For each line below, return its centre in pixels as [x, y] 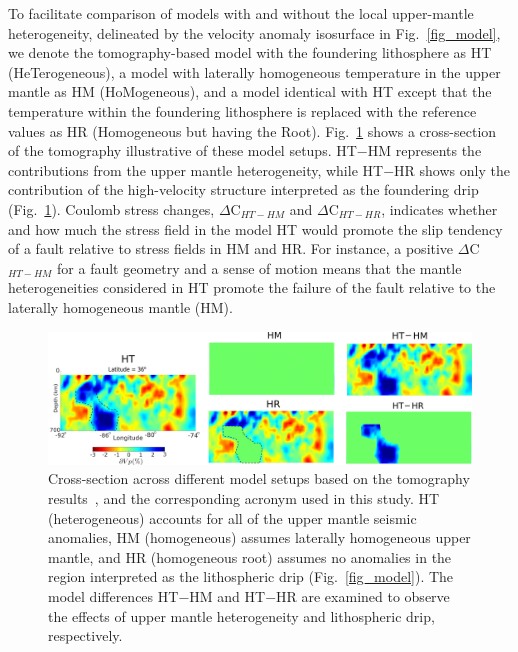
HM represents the [424, 150]
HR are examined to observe [363, 595]
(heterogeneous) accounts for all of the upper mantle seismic [232, 517]
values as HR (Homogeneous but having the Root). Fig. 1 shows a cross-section [252, 130]
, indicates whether [439, 208]
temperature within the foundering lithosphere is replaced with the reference [242, 110]
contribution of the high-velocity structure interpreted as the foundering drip [243, 189]
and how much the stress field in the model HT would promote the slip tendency [255, 228]
